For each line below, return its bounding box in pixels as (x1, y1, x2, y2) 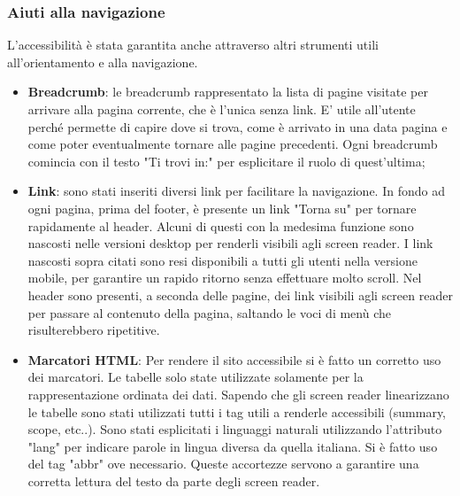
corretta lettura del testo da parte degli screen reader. (27, 471, 320, 490)
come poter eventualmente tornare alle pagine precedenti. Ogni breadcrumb (27, 135, 438, 153)
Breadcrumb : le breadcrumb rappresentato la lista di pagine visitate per (27, 82, 428, 101)
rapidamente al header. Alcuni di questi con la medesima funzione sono (27, 216, 414, 235)
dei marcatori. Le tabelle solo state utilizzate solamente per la (27, 368, 364, 386)
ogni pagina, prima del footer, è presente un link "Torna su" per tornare (27, 198, 417, 217)
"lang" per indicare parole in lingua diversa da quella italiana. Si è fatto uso (27, 437, 438, 455)
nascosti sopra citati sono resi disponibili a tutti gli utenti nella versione (27, 251, 418, 269)
